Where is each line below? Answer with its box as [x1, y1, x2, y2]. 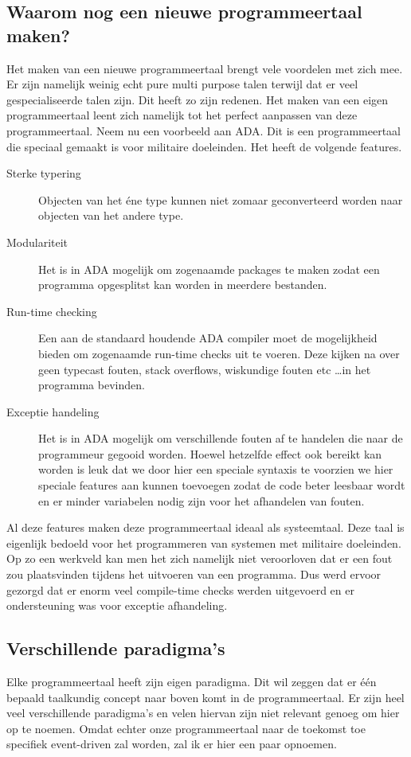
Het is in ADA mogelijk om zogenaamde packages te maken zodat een [38, 260, 380, 277]
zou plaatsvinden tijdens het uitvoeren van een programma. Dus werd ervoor [6, 566, 382, 583]
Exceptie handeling [6, 403, 100, 419]
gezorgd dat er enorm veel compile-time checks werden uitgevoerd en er [6, 581, 354, 598]
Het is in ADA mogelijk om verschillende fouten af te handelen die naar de [38, 430, 403, 447]
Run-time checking [6, 302, 97, 319]
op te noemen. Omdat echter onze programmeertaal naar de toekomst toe [6, 720, 366, 736]
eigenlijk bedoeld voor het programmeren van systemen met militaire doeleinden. [6, 534, 401, 551]
